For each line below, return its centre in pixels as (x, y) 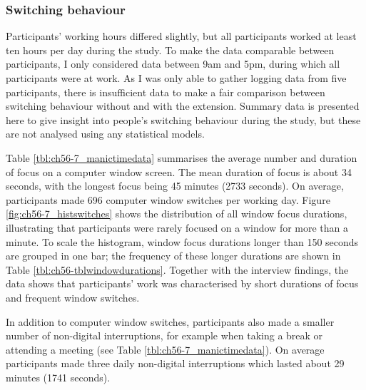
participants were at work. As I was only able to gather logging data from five (176, 78)
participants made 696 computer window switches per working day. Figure (168, 199)
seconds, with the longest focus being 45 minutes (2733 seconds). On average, (175, 186)
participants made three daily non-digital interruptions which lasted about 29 (175, 363)
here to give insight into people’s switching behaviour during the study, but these (183, 119)
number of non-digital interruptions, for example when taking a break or (164, 335)
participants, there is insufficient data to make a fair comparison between (166, 92)
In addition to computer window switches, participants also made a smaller (170, 321)
